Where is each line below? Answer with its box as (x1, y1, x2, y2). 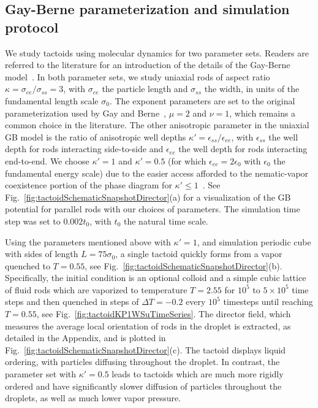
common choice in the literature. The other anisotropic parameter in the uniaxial (5, 118, 309, 131)
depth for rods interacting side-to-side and (5, 142, 164, 155)
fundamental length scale (5, 94, 99, 107)
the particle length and (102, 82, 188, 95)
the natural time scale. (123, 214, 208, 227)
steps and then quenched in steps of (5, 295, 139, 308)
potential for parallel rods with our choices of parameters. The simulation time (5, 202, 300, 215)
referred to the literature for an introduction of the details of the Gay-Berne (5, 58, 290, 71)
